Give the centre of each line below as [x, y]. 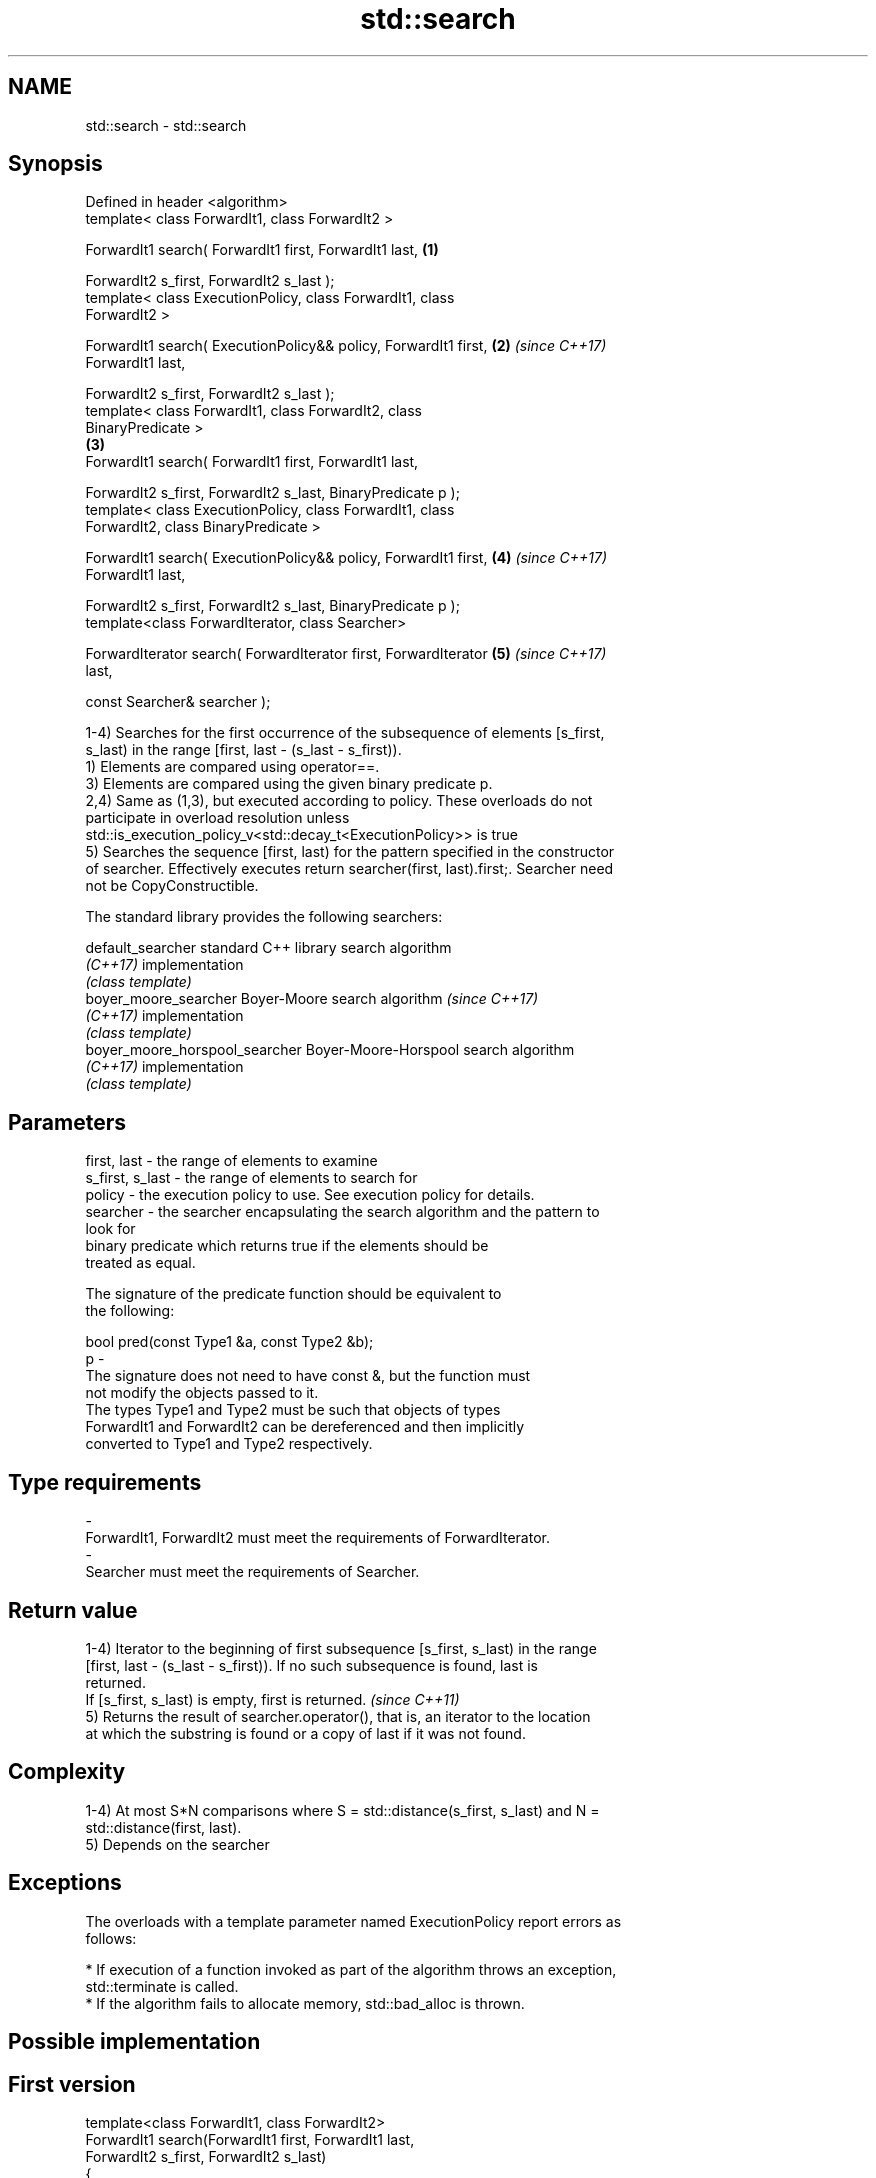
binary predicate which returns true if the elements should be [287, 1246]
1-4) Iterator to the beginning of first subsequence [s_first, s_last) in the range [341, 1648]
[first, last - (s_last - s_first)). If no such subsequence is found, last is [311, 1665]
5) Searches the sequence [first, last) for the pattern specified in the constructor [350, 852]
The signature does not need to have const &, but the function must [308, 1376]
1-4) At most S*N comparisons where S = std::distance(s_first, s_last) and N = [342, 1810]
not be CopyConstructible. [172, 886]
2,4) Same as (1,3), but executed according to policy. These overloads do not [339, 801]
